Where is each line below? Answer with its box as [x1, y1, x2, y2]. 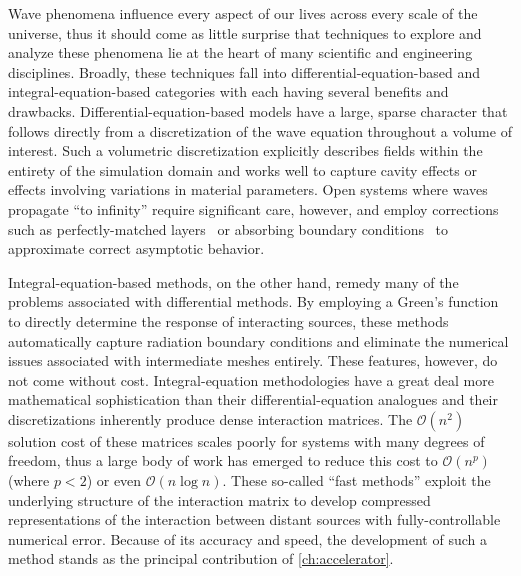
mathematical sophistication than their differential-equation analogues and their [8, 389, 498, 410]
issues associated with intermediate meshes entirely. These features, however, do [8, 350, 498, 371]
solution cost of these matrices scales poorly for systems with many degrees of [8, 430, 485, 451]
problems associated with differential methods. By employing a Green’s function [8, 291, 499, 312]
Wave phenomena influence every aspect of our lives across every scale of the [8, 3, 478, 23]
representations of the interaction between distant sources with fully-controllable [8, 509, 501, 530]
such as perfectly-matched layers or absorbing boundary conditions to [8, 218, 449, 239]
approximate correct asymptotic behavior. [8, 238, 265, 259]
